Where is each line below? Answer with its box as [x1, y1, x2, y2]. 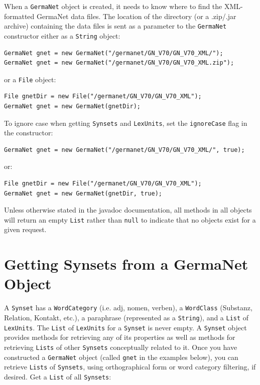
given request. [4, 224, 47, 235]
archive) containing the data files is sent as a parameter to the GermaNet [4, 21, 227, 31]
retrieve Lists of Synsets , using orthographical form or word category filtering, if [4, 361, 256, 372]
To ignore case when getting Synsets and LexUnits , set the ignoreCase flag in [4, 117, 247, 128]
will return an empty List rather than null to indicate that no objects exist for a [4, 214, 256, 225]
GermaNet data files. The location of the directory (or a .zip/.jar [36, 11, 236, 21]
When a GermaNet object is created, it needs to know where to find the [4, 1, 222, 11]
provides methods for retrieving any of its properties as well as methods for [4, 332, 235, 342]
